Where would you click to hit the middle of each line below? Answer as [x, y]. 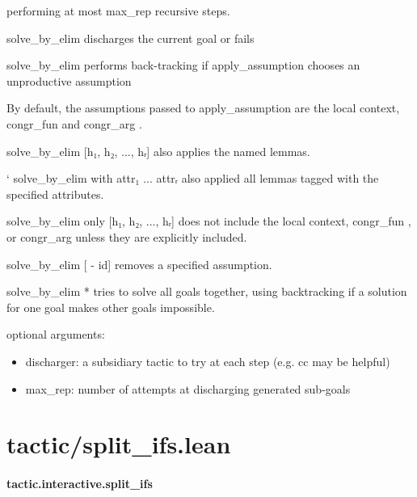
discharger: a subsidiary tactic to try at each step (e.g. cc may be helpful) [208, 361]
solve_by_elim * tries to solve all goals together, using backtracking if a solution [207, 291]
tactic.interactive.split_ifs [80, 484]
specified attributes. [55, 194]
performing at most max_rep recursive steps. [118, 11]
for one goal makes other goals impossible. [111, 307]
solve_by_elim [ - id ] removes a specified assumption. [139, 264]
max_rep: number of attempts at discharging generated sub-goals [188, 388]
